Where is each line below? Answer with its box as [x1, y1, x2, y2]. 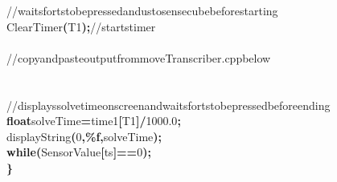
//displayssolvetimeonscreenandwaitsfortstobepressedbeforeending [6, 96, 331, 113]
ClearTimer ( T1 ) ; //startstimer [6, 18, 156, 34]
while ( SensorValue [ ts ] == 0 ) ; [6, 144, 151, 160]
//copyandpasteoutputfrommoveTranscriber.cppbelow [6, 49, 271, 66]
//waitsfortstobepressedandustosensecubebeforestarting [6, 2, 278, 18]
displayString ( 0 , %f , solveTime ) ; [6, 127, 162, 144]
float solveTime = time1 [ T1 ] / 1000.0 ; [6, 112, 181, 129]
